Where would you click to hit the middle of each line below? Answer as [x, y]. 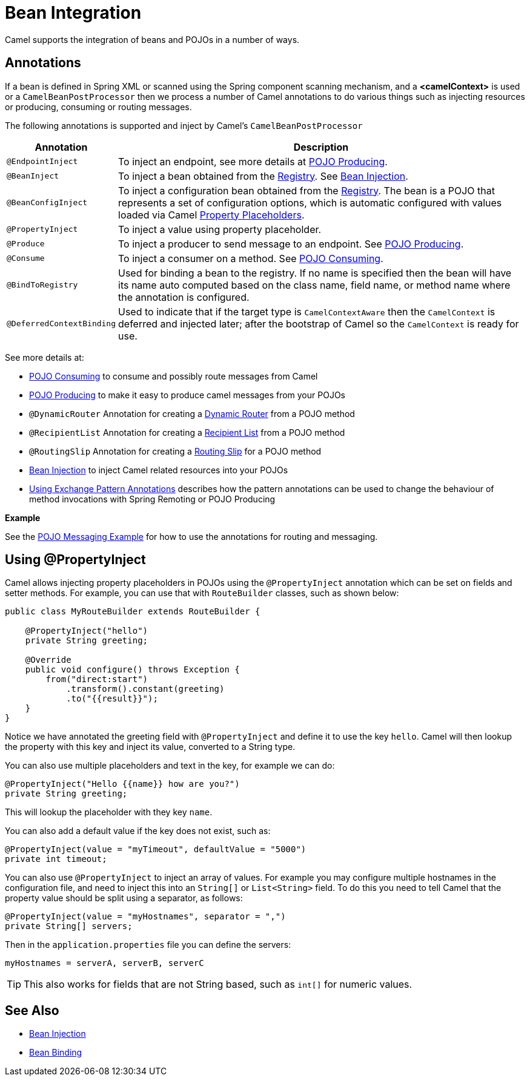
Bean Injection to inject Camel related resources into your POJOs [159, 470]
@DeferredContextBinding [61, 324]
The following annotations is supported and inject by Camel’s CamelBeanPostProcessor [184, 125]
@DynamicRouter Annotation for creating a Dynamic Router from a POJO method [192, 413]
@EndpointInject [42, 162]
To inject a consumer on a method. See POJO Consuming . [251, 258]
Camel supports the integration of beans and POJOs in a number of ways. [152, 39]
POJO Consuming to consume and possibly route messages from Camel [174, 376]
